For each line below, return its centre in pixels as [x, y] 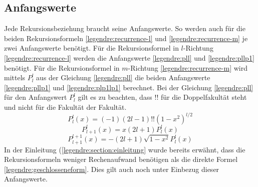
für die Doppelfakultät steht [204, 97]
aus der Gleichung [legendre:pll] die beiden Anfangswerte [123, 77]
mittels [15, 77]
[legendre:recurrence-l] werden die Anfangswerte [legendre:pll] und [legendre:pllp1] [129, 57]
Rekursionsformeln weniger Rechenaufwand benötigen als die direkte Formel [121, 159]
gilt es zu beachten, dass [115, 97]
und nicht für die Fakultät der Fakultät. [65, 107]
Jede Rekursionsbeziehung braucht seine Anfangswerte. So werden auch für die [125, 28]
